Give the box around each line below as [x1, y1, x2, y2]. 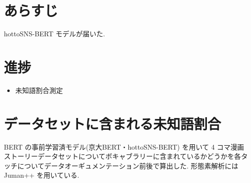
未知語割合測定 [15, 85, 63, 95]
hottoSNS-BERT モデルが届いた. [4, 29, 105, 39]
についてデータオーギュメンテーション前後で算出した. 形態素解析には [17, 160, 238, 170]
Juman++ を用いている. [4, 170, 79, 180]
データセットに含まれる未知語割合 [4, 113, 221, 133]
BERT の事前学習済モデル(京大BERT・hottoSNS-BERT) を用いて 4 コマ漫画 [4, 141, 244, 152]
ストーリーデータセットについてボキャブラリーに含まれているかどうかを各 [4, 151, 241, 161]
